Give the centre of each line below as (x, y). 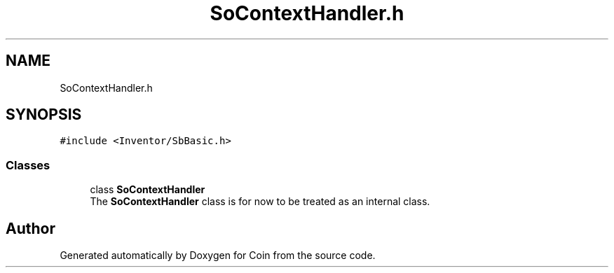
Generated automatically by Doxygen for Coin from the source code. (218, 255)
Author (30, 228)
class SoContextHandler (148, 190)
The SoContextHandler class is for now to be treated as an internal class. (260, 202)
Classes (28, 165)
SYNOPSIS (44, 115)
